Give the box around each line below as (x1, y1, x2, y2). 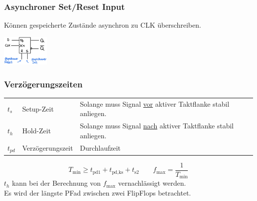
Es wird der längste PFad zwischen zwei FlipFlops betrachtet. (4, 187, 191, 198)
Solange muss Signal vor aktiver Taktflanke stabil (80, 98, 229, 109)
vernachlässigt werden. (118, 178, 186, 188)
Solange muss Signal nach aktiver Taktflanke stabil (80, 121, 234, 131)
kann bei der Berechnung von (12, 178, 101, 188)
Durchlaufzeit (80, 143, 121, 153)
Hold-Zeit (22, 125, 51, 136)
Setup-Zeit (22, 103, 54, 114)
